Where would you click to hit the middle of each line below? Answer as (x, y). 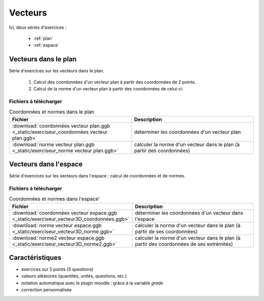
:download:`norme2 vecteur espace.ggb (58, 238)
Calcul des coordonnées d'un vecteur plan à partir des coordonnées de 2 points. (115, 82)
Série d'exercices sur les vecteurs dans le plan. (57, 71)
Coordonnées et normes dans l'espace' (55, 199)
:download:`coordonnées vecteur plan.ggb (61, 126)
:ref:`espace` (46, 45)
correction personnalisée (46, 290)
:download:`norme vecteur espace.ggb (57, 225)
